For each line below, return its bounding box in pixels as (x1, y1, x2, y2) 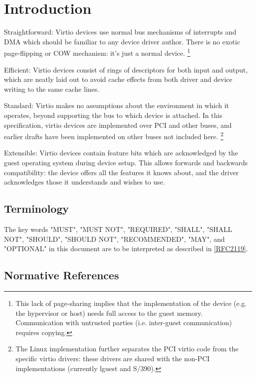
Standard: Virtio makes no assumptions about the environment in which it (4, 100, 229, 111)
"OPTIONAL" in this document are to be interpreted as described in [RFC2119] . (4, 243, 248, 254)
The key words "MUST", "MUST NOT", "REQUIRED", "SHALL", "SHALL (4, 224, 232, 234)
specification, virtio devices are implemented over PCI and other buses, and (4, 119, 232, 130)
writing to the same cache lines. (4, 83, 99, 94)
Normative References (4, 267, 119, 283)
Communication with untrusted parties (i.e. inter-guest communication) (15, 317, 232, 328)
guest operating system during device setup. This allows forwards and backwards (4, 157, 248, 167)
